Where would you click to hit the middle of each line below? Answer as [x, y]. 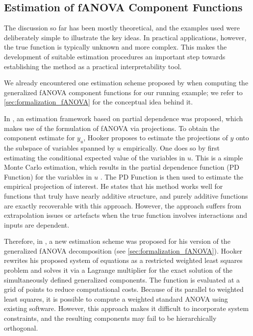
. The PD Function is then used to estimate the [172, 176]
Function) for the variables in [48, 176]
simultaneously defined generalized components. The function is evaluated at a [122, 279]
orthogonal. [21, 327]
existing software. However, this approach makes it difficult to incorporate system [126, 308]
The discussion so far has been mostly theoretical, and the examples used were [122, 28]
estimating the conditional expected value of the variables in [95, 157]
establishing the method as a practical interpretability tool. [93, 66]
